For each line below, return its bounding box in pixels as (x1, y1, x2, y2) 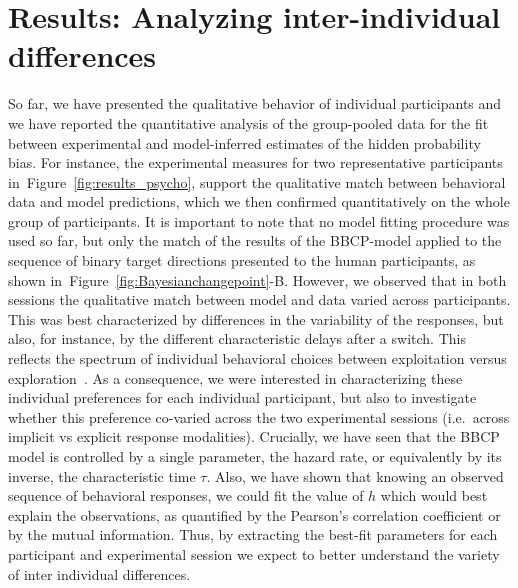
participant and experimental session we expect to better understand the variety (8, 543, 500, 564)
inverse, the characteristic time (8, 465, 196, 486)
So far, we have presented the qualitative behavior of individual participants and (8, 93, 502, 114)
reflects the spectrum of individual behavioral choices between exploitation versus (8, 348, 507, 369)
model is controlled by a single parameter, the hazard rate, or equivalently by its (8, 446, 502, 466)
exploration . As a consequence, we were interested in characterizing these (8, 367, 463, 388)
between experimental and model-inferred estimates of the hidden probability (8, 132, 481, 153)
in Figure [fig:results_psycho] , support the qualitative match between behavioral (8, 171, 506, 192)
